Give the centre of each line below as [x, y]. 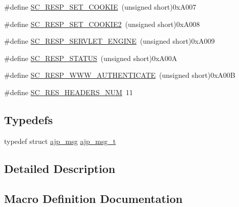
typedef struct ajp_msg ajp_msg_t [60, 141]
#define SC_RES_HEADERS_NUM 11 [69, 92]
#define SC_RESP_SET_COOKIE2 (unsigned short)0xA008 [102, 24]
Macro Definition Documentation [94, 198]
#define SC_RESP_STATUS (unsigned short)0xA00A [91, 58]
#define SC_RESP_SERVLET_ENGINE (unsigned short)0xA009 [110, 41]
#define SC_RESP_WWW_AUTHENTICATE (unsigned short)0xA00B [120, 75]
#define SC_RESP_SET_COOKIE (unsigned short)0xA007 [100, 7]
